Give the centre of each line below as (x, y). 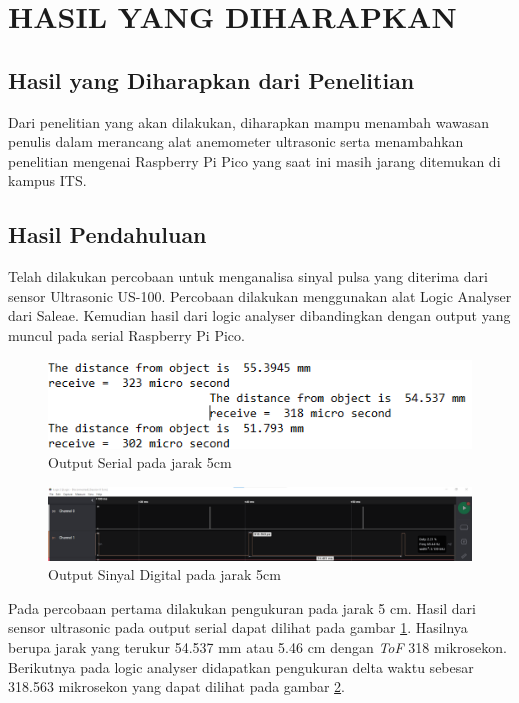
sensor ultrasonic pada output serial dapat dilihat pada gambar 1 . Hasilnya (238, 627)
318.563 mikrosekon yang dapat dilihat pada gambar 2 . (176, 686)
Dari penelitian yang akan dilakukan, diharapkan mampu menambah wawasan (249, 121)
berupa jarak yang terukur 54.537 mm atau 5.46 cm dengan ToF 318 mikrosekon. (257, 646)
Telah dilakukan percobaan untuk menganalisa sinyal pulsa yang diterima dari (248, 276)
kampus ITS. (47, 180)
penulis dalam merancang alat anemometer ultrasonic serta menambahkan (236, 141)
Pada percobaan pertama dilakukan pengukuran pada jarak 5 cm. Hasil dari (242, 607)
